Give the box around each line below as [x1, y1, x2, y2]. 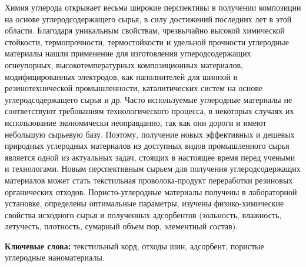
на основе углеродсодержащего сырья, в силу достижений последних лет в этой [5, 12, 292, 25]
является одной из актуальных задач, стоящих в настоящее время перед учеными [5, 151, 295, 163]
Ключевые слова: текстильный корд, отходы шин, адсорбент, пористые [5, 239, 264, 252]
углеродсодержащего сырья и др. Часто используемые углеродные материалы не [5, 93, 292, 105]
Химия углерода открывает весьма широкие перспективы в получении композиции [5, 1, 301, 13]
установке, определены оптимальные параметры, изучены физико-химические [5, 197, 284, 209]
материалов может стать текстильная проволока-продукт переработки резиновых [5, 173, 293, 186]
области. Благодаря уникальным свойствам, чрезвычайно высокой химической [5, 24, 285, 36]
